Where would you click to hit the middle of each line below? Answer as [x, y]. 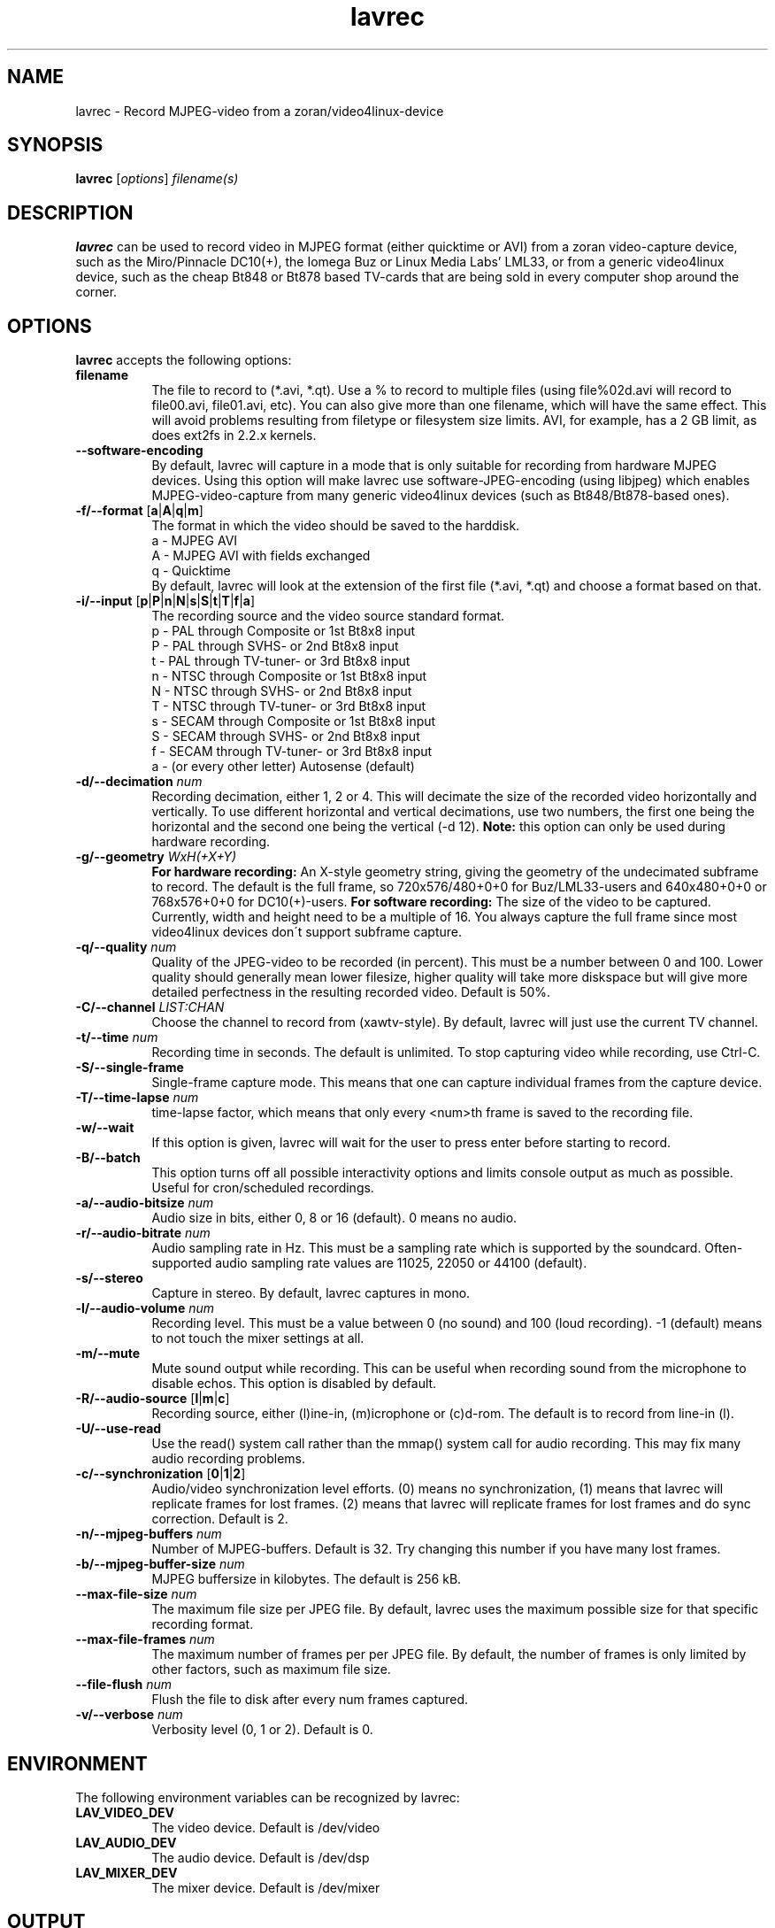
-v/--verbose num [129, 1715]
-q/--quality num [126, 947]
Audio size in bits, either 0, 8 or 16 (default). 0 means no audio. [334, 1218]
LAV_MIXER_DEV [127, 1872]
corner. [96, 292]
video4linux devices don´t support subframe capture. [307, 932]
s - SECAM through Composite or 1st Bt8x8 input [294, 721]
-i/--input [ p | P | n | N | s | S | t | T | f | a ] [165, 601]
